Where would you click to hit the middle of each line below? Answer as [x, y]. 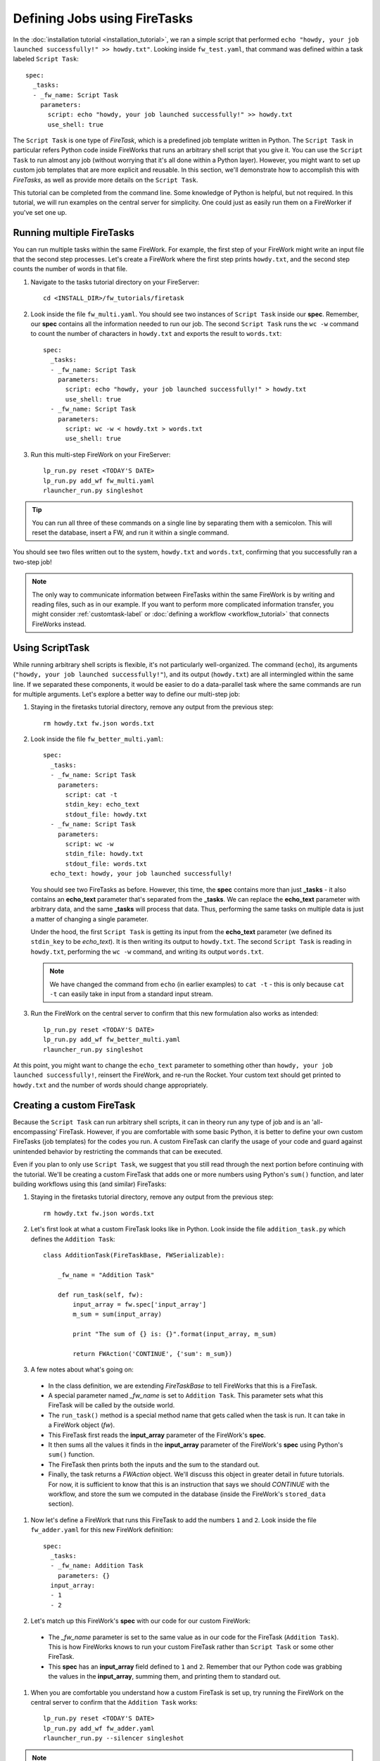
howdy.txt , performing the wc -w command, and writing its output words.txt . [147, 952]
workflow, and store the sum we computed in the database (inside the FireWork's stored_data [187, 1494]
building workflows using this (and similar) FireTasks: [90, 1184]
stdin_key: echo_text [102, 804]
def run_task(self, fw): [100, 1295]
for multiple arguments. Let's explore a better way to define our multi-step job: [127, 694]
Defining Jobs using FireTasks [103, 18]
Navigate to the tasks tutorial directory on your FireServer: [115, 282]
